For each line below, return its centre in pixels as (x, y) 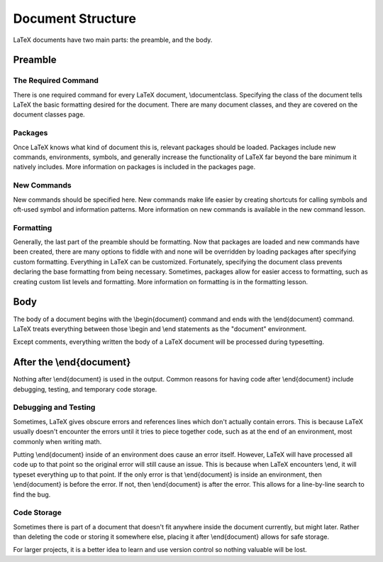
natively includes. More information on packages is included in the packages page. (134, 167)
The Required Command (56, 80)
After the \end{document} (72, 362)
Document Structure (74, 18)
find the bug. (32, 495)
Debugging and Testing (54, 407)
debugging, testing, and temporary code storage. (85, 389)
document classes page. (49, 114)
